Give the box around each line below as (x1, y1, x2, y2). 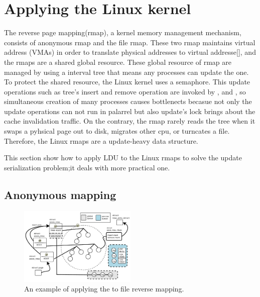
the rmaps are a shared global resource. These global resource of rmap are (4, 56, 231, 67)
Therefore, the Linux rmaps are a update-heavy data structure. (4, 135, 198, 146)
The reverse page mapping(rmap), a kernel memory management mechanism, (4, 27, 241, 38)
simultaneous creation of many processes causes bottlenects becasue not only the (4, 96, 252, 107)
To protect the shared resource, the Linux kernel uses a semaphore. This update (4, 76, 250, 87)
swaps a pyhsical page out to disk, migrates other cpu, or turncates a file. (4, 126, 230, 136)
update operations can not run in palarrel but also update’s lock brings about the (4, 106, 255, 116)
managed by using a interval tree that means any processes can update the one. (4, 66, 249, 77)
